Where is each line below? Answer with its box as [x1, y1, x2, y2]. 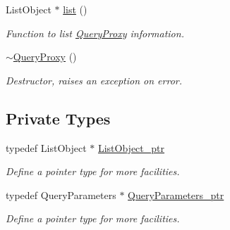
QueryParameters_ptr [128, 187, 224, 202]
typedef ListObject [6, 140, 87, 155]
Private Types [6, 107, 111, 129]
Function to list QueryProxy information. [6, 25, 184, 40]
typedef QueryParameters [6, 187, 116, 202]
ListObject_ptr [97, 140, 165, 155]
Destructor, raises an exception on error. [6, 72, 183, 87]
